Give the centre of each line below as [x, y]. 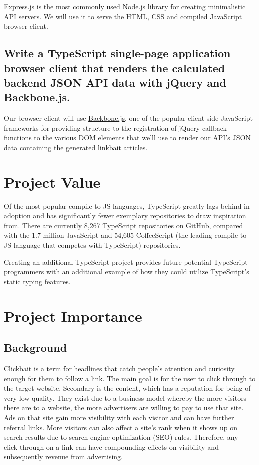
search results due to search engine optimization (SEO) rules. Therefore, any [121, 437]
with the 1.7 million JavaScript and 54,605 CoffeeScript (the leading [108, 235]
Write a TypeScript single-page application [117, 53]
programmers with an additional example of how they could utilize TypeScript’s [127, 272]
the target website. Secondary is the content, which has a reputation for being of [127, 388]
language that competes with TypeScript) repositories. [97, 245]
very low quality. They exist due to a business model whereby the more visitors [125, 398]
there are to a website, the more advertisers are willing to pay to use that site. [124, 408]
